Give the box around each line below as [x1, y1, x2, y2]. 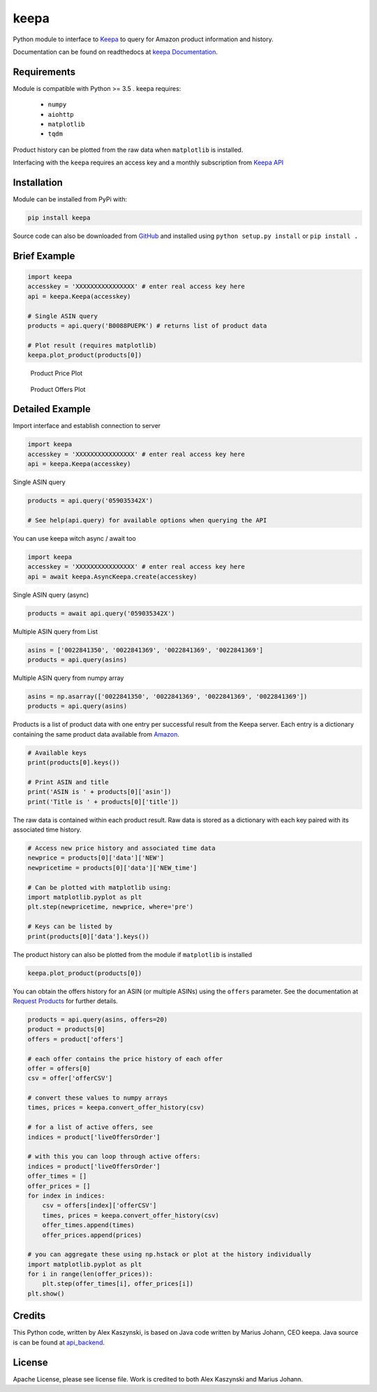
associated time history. [13, 825, 82, 834]
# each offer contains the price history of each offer [27, 1055, 223, 1063]
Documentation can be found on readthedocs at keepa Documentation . [13, 48, 218, 56]
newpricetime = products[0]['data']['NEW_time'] [27, 864, 198, 872]
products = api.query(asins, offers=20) [27, 1015, 168, 1023]
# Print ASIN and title [27, 778, 110, 786]
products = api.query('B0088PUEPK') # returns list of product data [27, 322, 267, 330]
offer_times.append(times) [42, 1221, 135, 1229]
